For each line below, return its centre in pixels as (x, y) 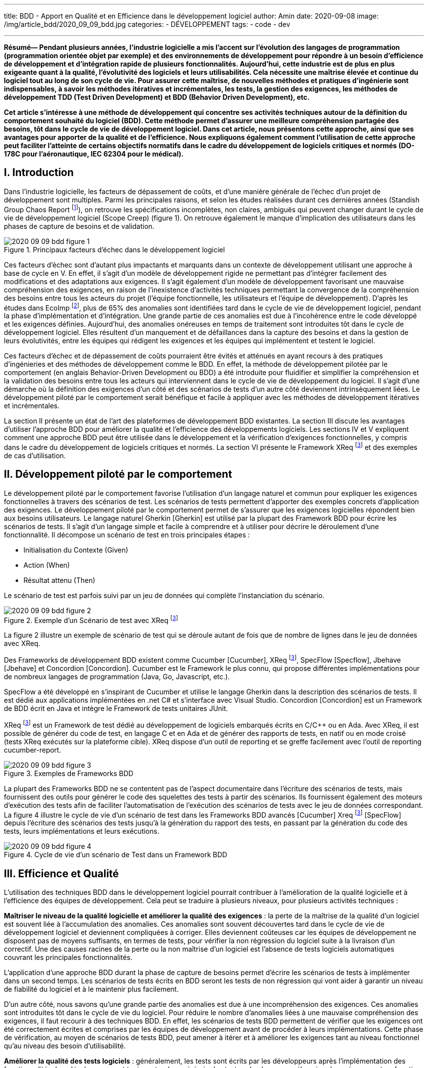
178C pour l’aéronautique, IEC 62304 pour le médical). (94, 154)
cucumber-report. (32, 750)
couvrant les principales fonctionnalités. (68, 957)
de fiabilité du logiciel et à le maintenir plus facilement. (91, 989)
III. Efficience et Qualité (62, 873)
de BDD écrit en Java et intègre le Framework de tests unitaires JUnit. (116, 708)
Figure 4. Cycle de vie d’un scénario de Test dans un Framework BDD (116, 855)
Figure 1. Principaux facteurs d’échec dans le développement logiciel (115, 249)
